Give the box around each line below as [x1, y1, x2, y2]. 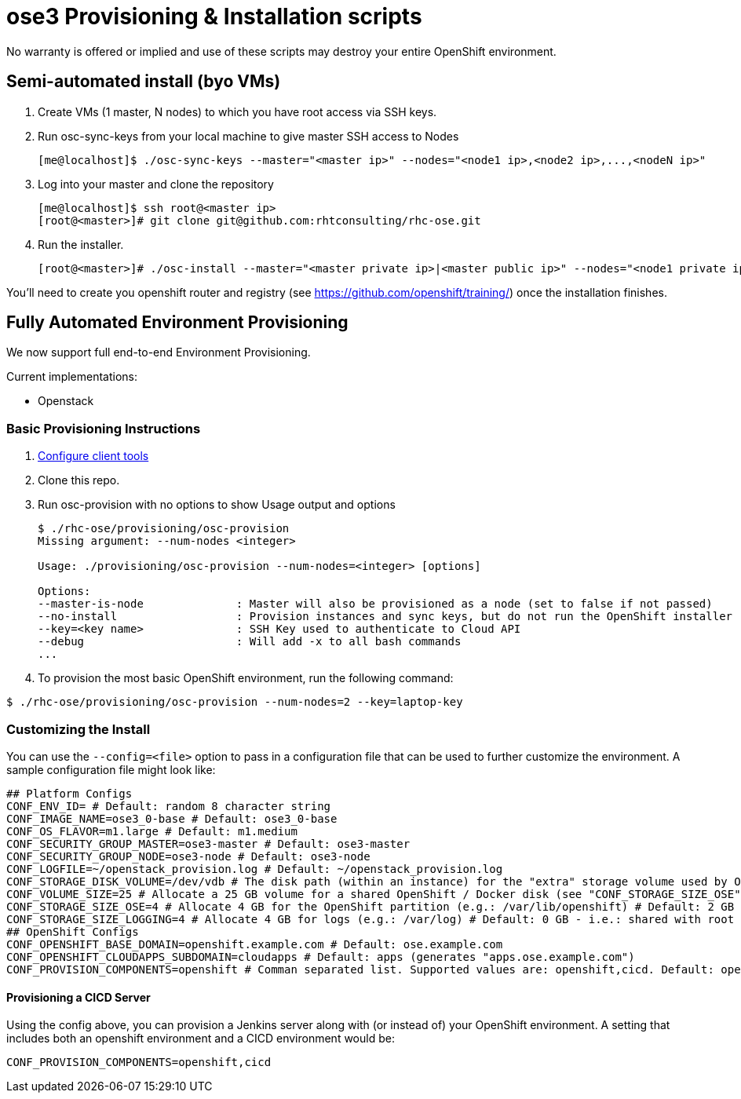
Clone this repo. [38, 473, 120, 487]
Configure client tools [38, 449, 149, 463]
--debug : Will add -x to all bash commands [38, 635, 462, 648]
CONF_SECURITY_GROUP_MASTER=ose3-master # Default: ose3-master [6, 837, 411, 850]
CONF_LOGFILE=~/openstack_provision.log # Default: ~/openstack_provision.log [6, 862, 503, 875]
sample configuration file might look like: [6, 762, 216, 776]
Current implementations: [6, 370, 138, 384]
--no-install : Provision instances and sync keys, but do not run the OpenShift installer [38, 610, 733, 623]
